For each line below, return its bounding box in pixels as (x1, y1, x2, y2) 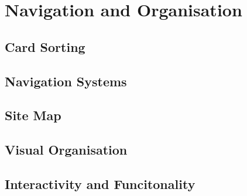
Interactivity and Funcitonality (5, 174, 195, 192)
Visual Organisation (5, 141, 128, 159)
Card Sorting (5, 37, 85, 55)
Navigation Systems (5, 72, 127, 90)
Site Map (5, 106, 61, 124)
